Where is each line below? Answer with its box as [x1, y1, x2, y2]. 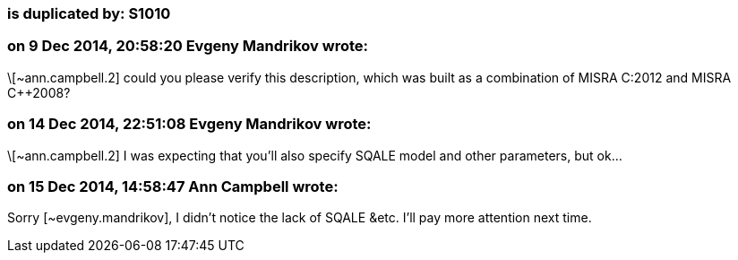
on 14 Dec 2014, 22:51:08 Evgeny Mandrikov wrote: [7, 115, 372, 134]
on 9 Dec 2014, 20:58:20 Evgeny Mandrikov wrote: [7, 37, 369, 56]
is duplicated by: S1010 [7, 4, 171, 22]
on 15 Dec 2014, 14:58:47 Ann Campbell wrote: [7, 177, 339, 195]
